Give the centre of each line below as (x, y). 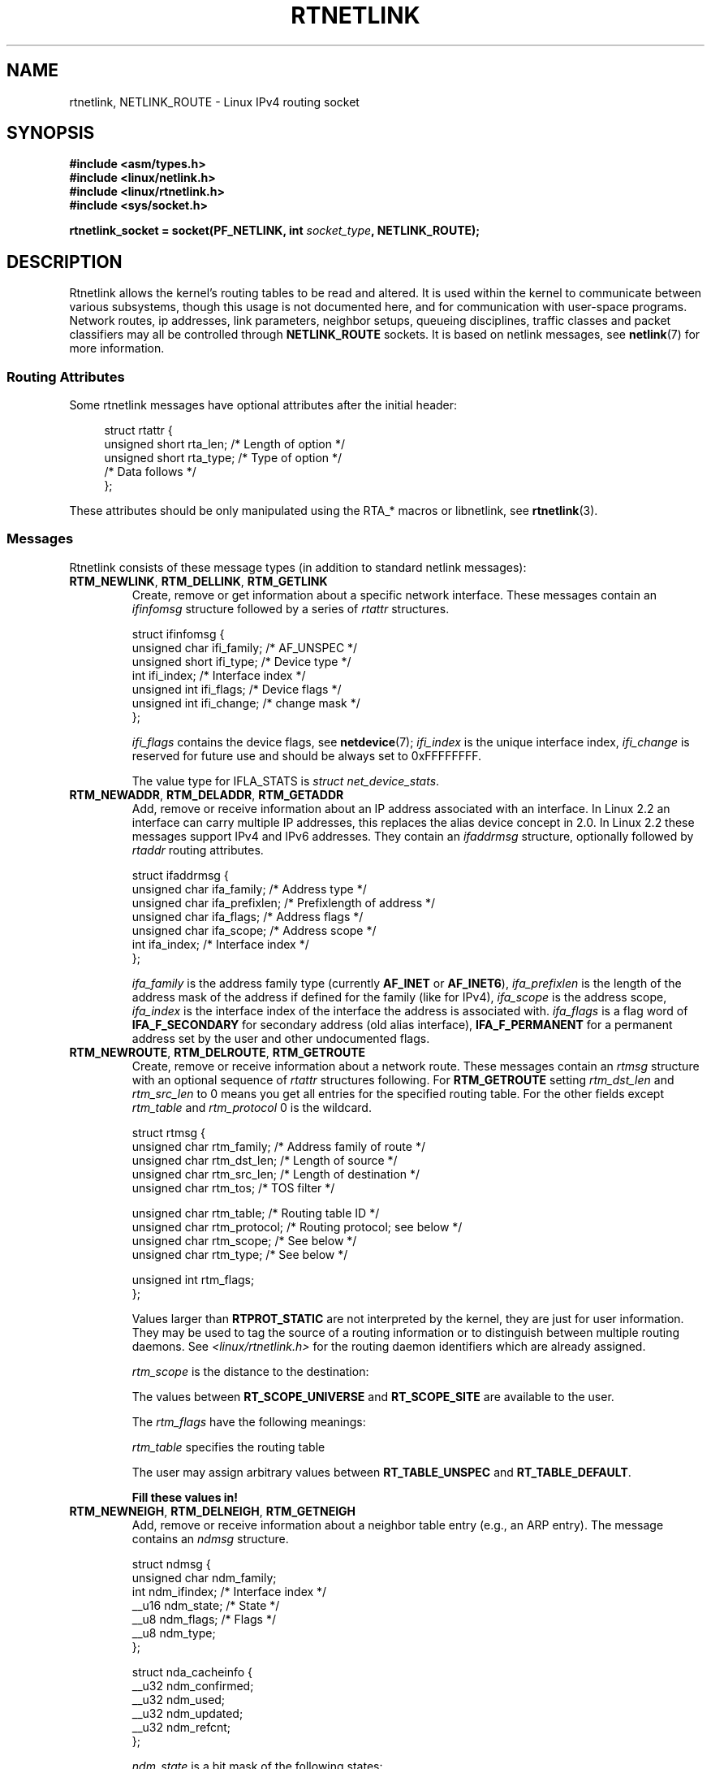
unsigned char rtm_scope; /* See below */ (244, 1240)
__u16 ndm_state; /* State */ (206, 1605)
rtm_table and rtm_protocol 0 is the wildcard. (252, 1107)
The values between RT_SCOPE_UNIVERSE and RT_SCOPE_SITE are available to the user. (373, 1396)
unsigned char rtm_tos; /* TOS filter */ (233, 1187)
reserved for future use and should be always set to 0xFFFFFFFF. (307, 755)
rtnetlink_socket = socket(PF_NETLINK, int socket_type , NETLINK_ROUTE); (275, 231)
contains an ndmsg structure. (210, 1538)
